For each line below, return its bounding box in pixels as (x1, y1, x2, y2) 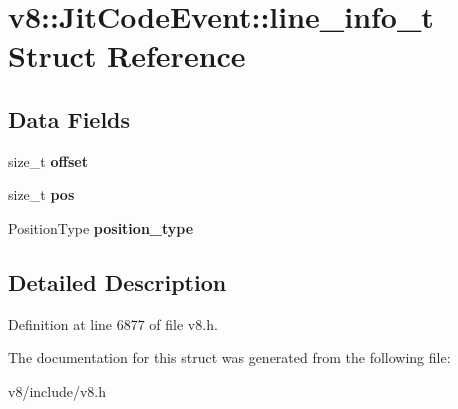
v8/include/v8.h (8, 380, 107, 401)
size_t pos (8, 184, 75, 205)
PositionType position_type (8, 217, 194, 238)
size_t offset (8, 150, 88, 171)
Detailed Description (8, 266, 227, 297)
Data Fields (8, 103, 131, 134)
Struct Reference (8, 35, 246, 76)
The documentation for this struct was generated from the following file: (8, 347, 451, 368)
